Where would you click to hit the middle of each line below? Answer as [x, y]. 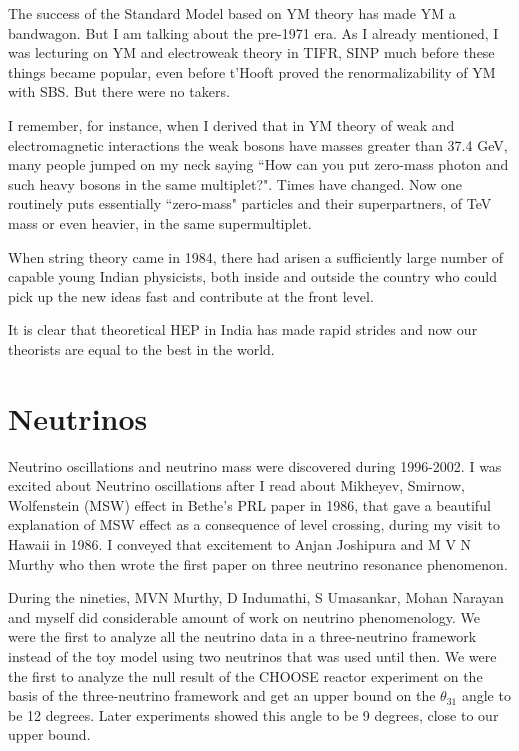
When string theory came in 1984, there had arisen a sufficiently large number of [256, 256]
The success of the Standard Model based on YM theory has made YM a [232, 13]
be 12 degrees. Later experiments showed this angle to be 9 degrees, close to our [253, 714]
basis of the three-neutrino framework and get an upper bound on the [222, 695]
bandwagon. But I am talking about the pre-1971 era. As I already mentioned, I [253, 32]
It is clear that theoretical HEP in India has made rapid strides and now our [243, 329]
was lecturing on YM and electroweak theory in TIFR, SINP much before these [251, 52]
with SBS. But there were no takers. [119, 91]
